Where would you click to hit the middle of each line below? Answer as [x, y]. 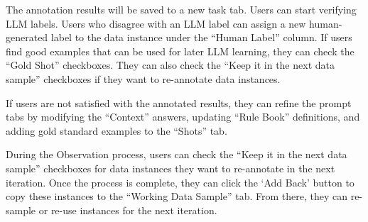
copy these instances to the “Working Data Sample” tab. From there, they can [177, 196]
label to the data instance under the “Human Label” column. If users [201, 37]
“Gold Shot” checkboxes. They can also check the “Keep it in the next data [170, 65]
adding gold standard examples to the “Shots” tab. [117, 130]
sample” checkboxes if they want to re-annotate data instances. [143, 78]
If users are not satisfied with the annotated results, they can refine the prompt [179, 102]
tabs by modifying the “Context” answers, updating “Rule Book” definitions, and [183, 117]
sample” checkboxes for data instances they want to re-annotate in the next [171, 168]
